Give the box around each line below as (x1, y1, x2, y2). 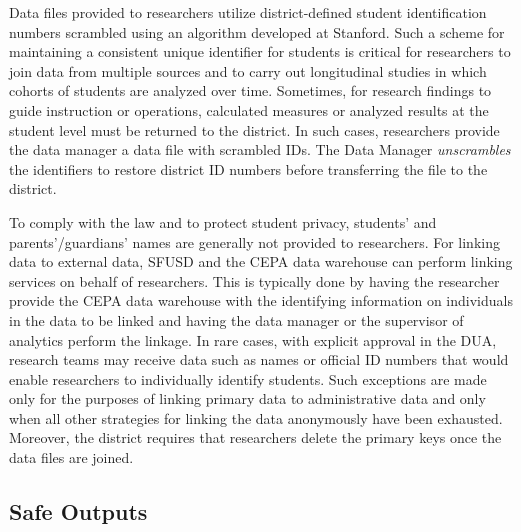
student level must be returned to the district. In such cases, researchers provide (9, 119, 500, 140)
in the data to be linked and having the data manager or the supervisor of (9, 309, 464, 330)
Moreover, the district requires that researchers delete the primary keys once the (9, 427, 502, 448)
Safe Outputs (9, 496, 148, 527)
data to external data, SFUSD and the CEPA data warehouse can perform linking (9, 251, 513, 272)
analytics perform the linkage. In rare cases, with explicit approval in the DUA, (9, 329, 497, 350)
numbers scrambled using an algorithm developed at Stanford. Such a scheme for (9, 21, 505, 42)
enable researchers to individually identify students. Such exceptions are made (9, 368, 487, 389)
